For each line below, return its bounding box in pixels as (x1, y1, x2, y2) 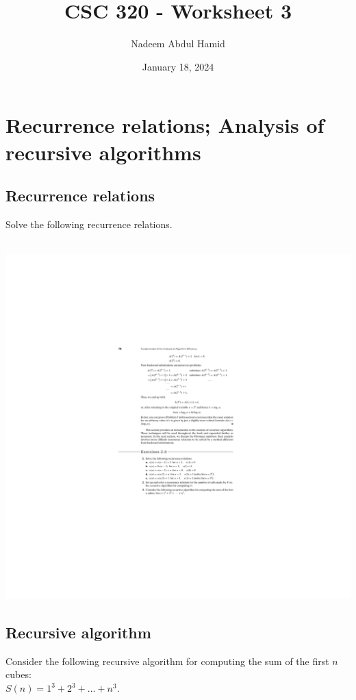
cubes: (5, 667, 31, 682)
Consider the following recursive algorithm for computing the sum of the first (5, 653, 329, 668)
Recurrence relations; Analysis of (5, 111, 325, 139)
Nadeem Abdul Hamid (131, 36, 225, 51)
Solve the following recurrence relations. (5, 216, 173, 231)
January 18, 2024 (142, 59, 214, 73)
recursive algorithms (5, 138, 201, 166)
